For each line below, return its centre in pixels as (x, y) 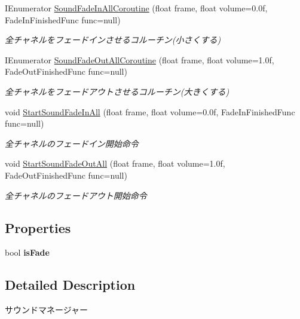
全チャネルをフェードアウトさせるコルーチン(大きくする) (117, 91)
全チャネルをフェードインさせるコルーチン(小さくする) (113, 40)
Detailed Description (70, 285)
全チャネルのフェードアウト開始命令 (76, 195)
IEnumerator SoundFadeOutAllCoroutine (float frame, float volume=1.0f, (140, 59)
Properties (38, 227)
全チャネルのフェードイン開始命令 (72, 143)
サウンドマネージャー (47, 310)
